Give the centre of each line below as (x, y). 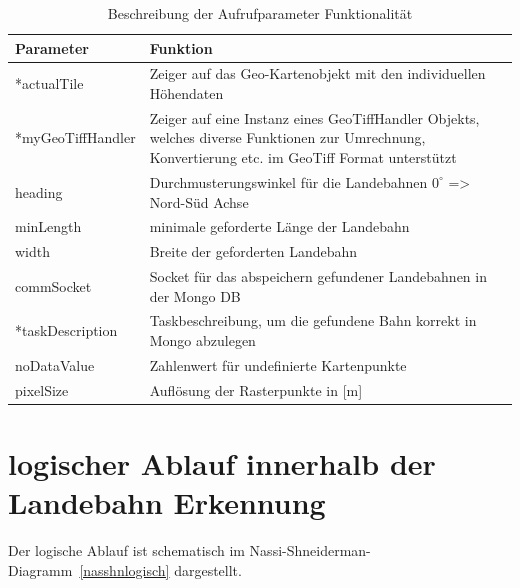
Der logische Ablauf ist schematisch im (126, 550)
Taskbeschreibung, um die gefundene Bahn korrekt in (313, 320)
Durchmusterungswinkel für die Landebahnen (288, 181)
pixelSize (42, 389)
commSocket (53, 285)
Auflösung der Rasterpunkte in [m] (256, 389)
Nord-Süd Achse (199, 201)
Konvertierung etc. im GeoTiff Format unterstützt (303, 157)
